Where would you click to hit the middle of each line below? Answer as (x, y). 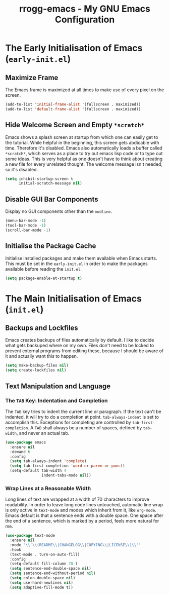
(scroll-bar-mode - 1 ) (28, 230)
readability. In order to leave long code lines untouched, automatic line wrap (84, 505)
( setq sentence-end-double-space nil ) (51, 569)
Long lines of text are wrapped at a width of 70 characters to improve (77, 499)
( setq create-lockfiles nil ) (36, 370)
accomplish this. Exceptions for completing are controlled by (68, 422)
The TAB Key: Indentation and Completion (57, 400)
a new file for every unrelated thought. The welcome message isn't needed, (84, 164)
